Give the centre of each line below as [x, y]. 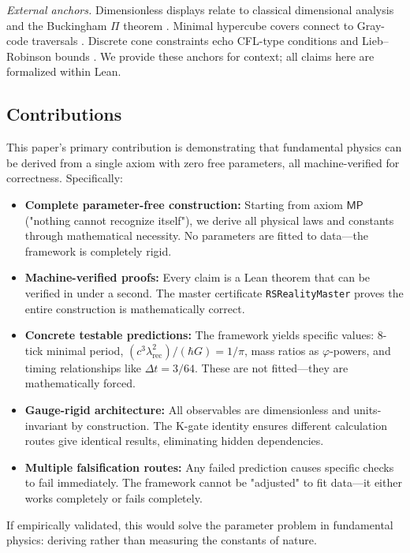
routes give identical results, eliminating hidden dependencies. [174, 441]
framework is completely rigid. [98, 250]
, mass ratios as [281, 350]
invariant [46, 425]
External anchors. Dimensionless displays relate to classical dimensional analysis [200, 9]
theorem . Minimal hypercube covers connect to [239, 25]
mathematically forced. [80, 383]
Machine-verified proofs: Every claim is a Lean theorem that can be [198, 277]
